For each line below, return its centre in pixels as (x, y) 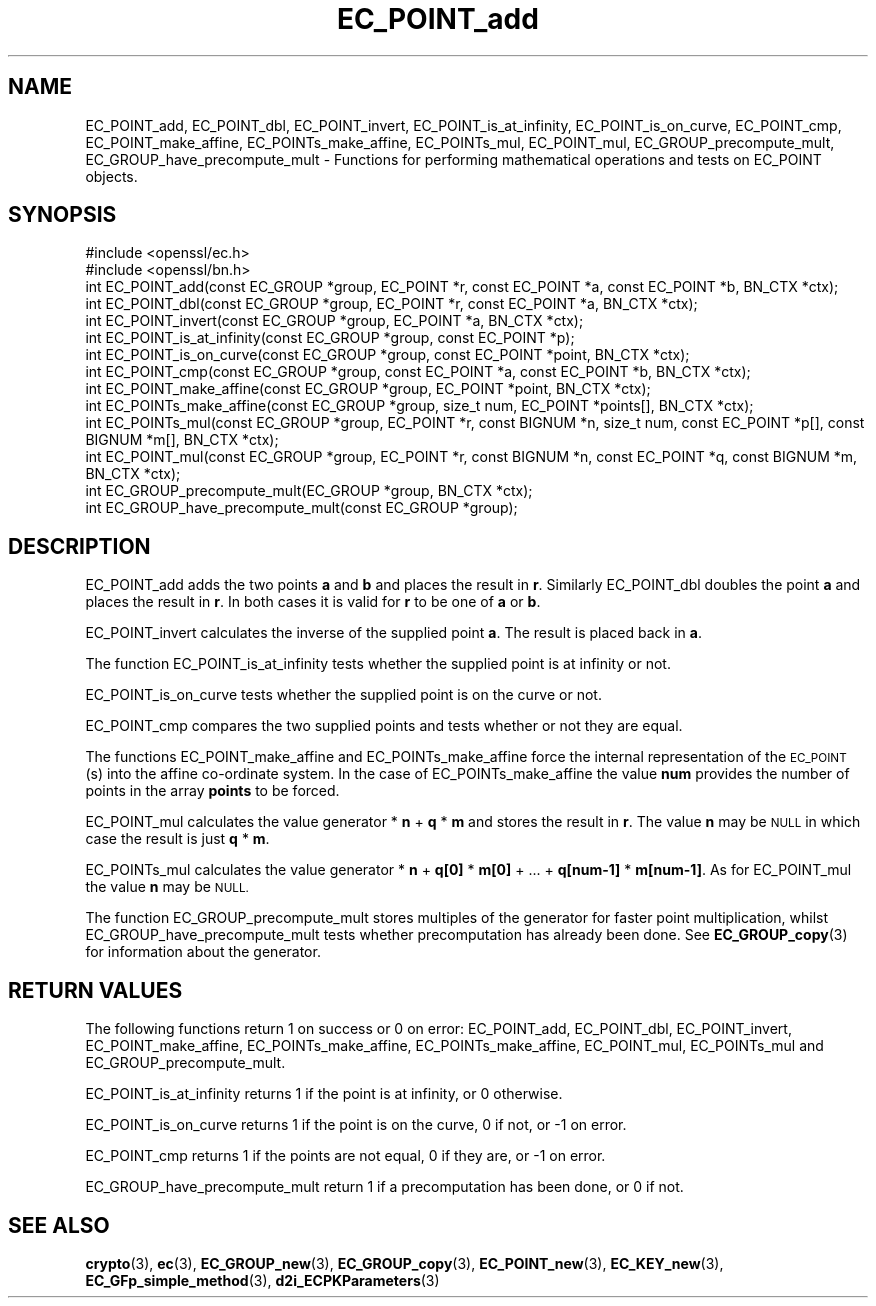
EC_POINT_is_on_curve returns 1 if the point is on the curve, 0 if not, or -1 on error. (356, 1125)
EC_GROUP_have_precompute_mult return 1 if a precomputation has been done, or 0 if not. (384, 1187)
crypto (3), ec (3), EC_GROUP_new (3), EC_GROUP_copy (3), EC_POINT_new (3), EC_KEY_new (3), (404, 1263)
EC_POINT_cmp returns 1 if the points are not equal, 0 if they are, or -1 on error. (345, 1156)
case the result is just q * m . (177, 839)
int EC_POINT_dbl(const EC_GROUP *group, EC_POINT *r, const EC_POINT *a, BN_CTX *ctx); (391, 304)
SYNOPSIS (62, 215)
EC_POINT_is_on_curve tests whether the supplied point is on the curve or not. (343, 695)
